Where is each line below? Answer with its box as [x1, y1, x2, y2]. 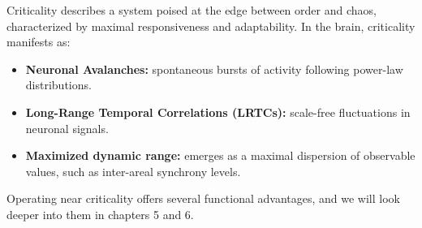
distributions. [25, 76, 92, 93]
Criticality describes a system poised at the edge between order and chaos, [6, 2, 377, 18]
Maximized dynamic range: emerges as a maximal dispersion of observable [25, 147, 416, 164]
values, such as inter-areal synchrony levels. [25, 162, 241, 179]
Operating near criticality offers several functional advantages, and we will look [6, 190, 400, 207]
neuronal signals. [25, 119, 109, 136]
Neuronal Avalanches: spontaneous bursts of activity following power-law [25, 60, 403, 77]
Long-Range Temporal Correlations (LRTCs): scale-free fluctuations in [25, 103, 411, 120]
